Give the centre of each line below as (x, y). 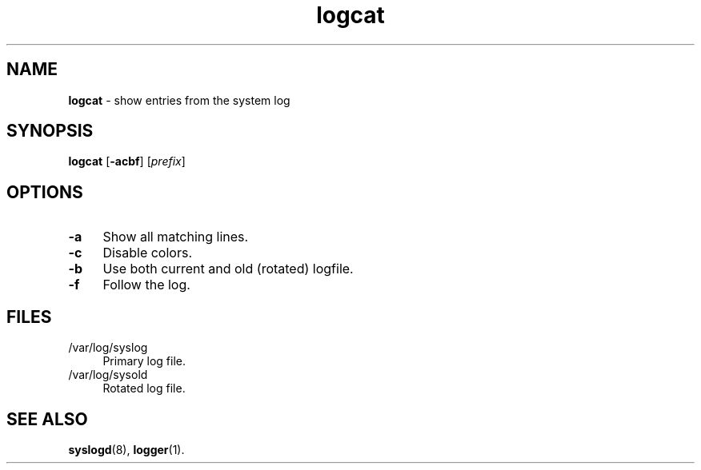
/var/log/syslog (108, 348)
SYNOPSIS (50, 131)
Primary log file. (144, 361)
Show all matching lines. (176, 237)
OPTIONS (45, 192)
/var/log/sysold (108, 375)
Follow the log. (146, 285)
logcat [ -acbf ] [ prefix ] (127, 161)
